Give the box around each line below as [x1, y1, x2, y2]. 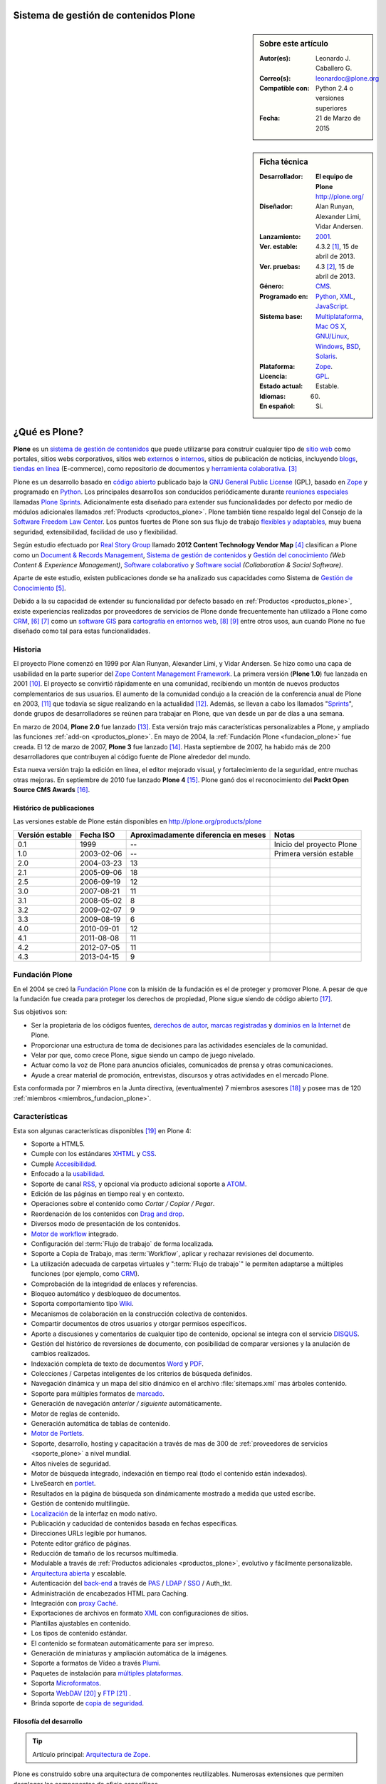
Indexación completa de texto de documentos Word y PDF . [31, 1359, 204, 1368]
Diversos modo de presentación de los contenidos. [31, 1220, 181, 1228]
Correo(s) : [259, 74, 291, 82]
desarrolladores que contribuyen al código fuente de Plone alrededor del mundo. [13, 752, 251, 761]
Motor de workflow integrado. [31, 1230, 119, 1238]
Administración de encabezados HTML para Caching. [31, 1588, 189, 1598]
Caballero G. [315, 64, 353, 73]
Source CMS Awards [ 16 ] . [13, 786, 90, 794]
